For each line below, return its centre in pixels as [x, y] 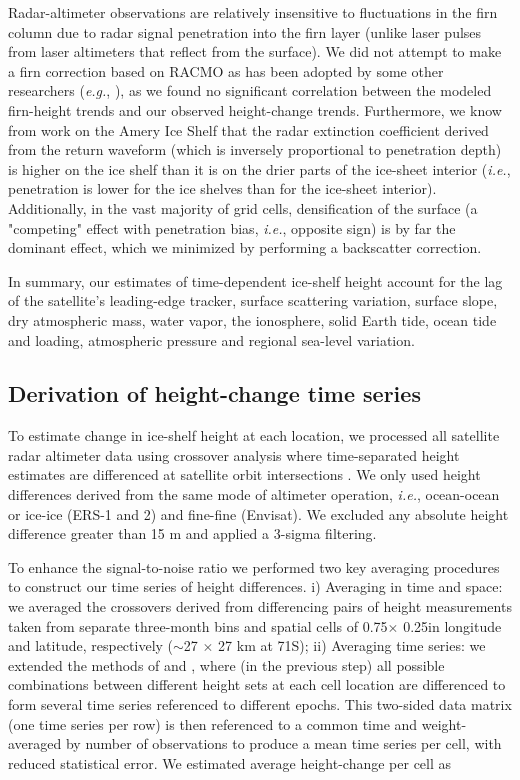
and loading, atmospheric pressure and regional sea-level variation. [211, 339]
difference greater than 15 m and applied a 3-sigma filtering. [192, 533]
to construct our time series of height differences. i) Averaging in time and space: [255, 586]
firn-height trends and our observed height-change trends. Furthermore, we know [255, 109]
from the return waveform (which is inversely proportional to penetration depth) [255, 149]
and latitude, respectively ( [91, 645]
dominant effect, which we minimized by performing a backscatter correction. [245, 247]
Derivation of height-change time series [214, 393]
